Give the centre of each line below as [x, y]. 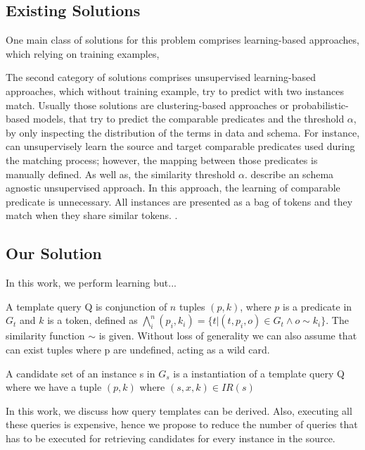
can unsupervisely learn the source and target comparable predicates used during [180, 146]
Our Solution [54, 253]
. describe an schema [289, 174]
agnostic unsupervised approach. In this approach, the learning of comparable [173, 188]
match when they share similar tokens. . [92, 215]
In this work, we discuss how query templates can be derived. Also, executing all [179, 410]
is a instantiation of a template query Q [259, 373]
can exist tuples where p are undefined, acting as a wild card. [138, 349]
